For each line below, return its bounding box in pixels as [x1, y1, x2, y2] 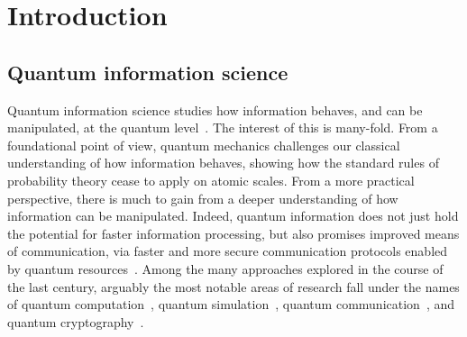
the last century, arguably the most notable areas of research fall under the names [7, 277, 460, 296]
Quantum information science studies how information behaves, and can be [7, 100, 423, 119]
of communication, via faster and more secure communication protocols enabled [7, 241, 448, 260]
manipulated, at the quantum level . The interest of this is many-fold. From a [7, 118, 438, 137]
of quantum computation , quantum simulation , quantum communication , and [7, 295, 454, 314]
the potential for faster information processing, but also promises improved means [7, 223, 460, 242]
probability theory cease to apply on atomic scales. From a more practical [7, 170, 415, 189]
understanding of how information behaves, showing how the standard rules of [7, 153, 439, 172]
